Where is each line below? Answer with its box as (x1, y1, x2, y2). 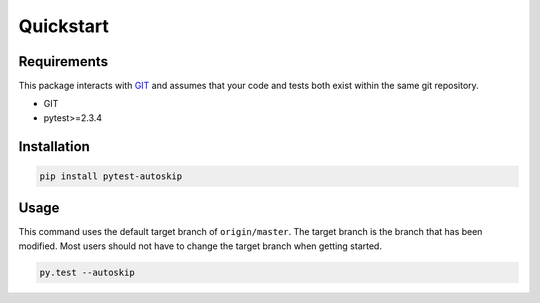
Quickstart (18, 15, 110, 37)
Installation (18, 138, 90, 155)
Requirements (18, 53, 109, 70)
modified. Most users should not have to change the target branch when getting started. (18, 240, 382, 252)
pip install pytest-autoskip (39, 170, 183, 182)
